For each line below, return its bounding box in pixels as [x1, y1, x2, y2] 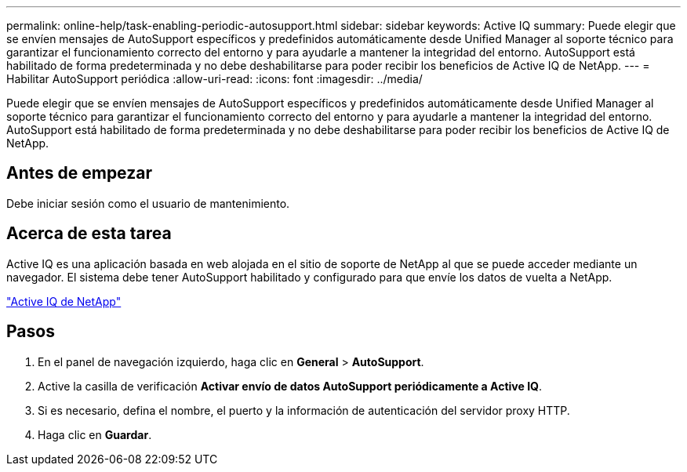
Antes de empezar [6, 163, 152, 183]
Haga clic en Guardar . [38, 427, 152, 441]
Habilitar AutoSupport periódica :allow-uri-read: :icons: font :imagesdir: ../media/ [6, 72, 423, 85]
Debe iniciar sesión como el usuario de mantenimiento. [6, 196, 290, 210]
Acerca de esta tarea [6, 223, 172, 244]
